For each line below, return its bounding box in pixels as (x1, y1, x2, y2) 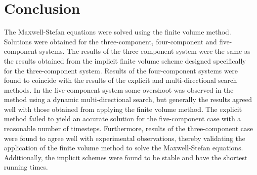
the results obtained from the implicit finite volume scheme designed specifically (4, 55, 246, 66)
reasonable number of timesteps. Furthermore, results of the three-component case (4, 123, 253, 134)
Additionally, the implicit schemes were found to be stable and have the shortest (4, 152, 248, 162)
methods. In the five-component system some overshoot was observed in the (4, 84, 234, 95)
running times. (4, 162, 48, 172)
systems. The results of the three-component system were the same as (39, 46, 251, 56)
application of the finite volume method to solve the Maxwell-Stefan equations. (4, 142, 243, 153)
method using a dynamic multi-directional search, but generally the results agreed (4, 94, 252, 105)
